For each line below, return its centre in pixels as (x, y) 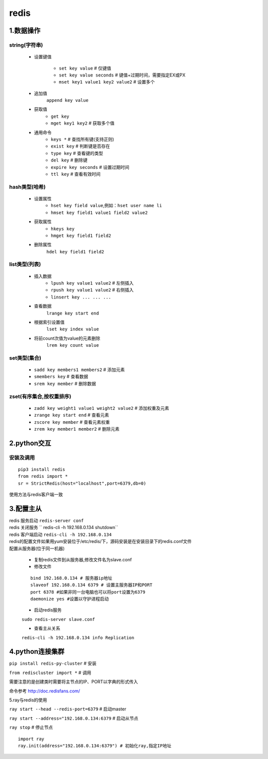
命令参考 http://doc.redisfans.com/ (45, 691)
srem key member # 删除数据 (65, 383)
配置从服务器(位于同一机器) (37, 548)
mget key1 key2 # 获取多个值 (83, 123)
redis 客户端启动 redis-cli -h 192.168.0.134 (60, 534)
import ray (31, 739)
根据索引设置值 (49, 322)
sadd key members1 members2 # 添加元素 (79, 370)
